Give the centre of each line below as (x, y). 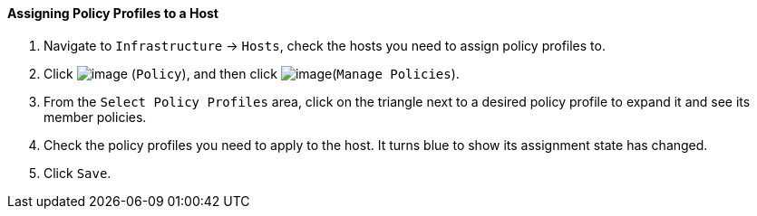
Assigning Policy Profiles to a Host (113, 13)
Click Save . (78, 173)
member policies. (95, 117)
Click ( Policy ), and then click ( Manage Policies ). (252, 73)
